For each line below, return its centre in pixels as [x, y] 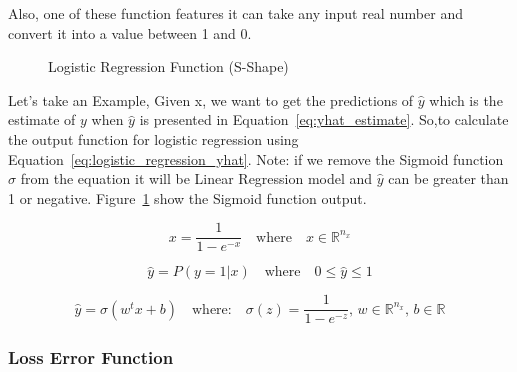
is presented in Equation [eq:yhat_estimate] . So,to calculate [324, 119]
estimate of [42, 119]
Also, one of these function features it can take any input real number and [235, 13]
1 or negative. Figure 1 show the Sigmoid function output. [187, 197]
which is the [466, 99]
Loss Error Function [91, 357]
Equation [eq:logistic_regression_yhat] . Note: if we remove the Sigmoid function [256, 158]
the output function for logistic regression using [153, 138]
